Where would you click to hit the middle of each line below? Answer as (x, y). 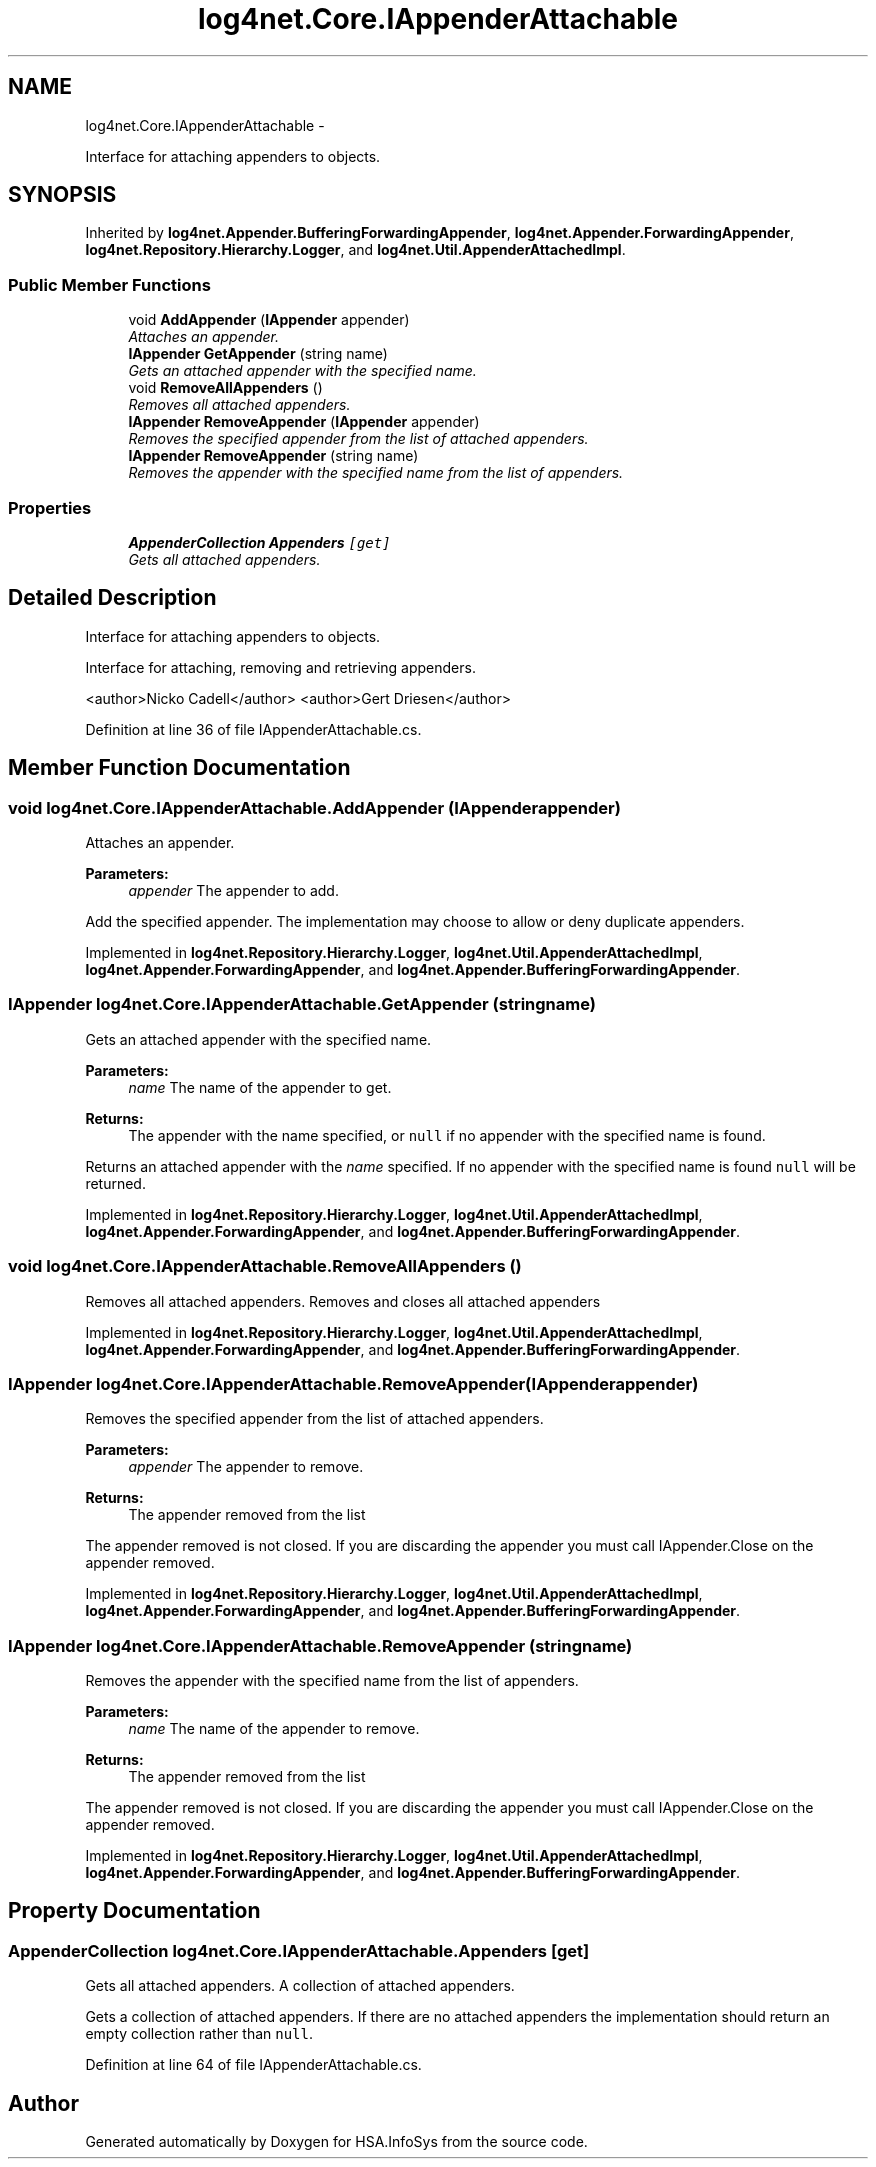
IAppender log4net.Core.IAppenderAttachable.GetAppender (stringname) (302, 1004)
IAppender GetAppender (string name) (258, 354)
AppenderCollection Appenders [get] (259, 542)
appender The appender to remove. (246, 1467)
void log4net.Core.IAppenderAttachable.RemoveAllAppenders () (265, 1266)
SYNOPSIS (62, 195)
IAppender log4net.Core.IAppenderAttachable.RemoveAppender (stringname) (320, 1645)
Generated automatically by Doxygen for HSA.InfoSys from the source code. (336, 2142)
